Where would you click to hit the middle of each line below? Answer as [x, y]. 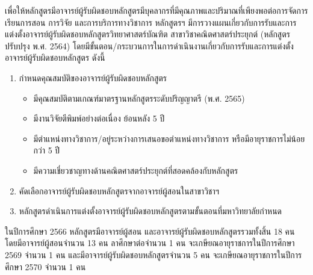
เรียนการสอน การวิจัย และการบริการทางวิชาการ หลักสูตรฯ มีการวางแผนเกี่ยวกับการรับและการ [151, 22]
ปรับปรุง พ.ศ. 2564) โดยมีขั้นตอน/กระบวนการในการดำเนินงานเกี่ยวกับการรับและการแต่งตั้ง [149, 45]
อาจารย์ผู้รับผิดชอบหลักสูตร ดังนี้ [55, 57]
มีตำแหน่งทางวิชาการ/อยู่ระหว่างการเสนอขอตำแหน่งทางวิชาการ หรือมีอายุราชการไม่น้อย [169, 138]
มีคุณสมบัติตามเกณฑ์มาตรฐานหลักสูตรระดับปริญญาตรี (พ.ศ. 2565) [139, 98]
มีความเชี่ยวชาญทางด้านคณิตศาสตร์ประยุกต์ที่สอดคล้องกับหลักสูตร [136, 170]
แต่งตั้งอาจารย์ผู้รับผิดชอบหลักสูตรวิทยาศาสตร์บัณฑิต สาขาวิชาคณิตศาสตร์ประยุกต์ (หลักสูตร [147, 34]
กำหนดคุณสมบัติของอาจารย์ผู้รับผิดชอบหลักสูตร [93, 77]
